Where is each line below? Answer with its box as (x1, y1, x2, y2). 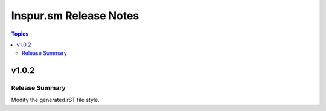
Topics (11, 30, 29, 37)
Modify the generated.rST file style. (11, 97, 100, 104)
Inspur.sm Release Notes (11, 9, 139, 22)
